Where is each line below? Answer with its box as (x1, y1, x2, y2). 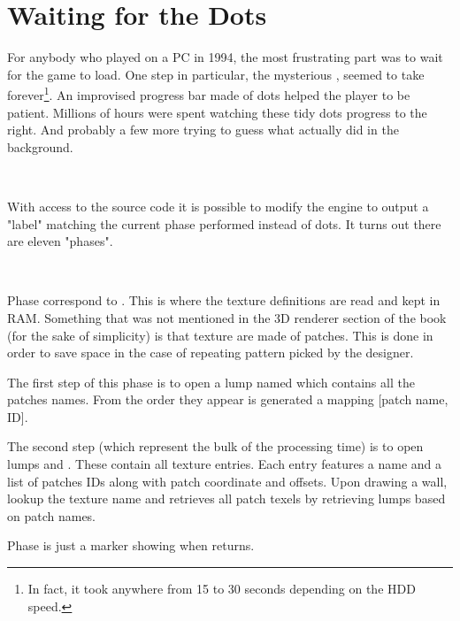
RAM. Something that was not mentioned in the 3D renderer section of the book (7, 308, 447, 326)
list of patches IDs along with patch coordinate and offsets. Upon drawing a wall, (7, 471, 448, 490)
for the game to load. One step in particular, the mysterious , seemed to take (7, 65, 425, 83)
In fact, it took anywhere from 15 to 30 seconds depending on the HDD (27, 579, 416, 598)
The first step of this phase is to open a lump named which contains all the (7, 372, 415, 391)
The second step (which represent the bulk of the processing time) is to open (7, 437, 424, 456)
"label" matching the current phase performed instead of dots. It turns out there (7, 214, 441, 233)
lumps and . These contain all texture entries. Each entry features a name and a (7, 455, 442, 473)
